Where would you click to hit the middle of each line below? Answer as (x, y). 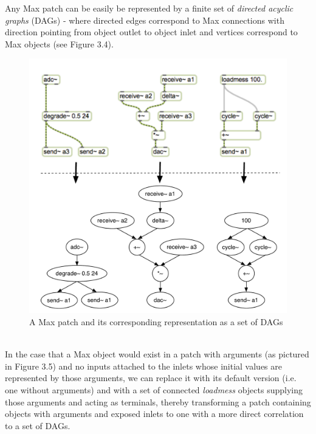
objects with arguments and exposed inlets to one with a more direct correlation (154, 414)
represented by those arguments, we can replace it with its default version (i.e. (151, 378)
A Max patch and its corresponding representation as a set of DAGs (156, 322)
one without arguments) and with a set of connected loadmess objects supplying (154, 389)
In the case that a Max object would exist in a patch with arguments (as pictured (157, 354)
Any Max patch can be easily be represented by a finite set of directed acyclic (149, 8)
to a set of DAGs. (38, 425)
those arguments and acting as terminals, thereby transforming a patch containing (158, 401)
